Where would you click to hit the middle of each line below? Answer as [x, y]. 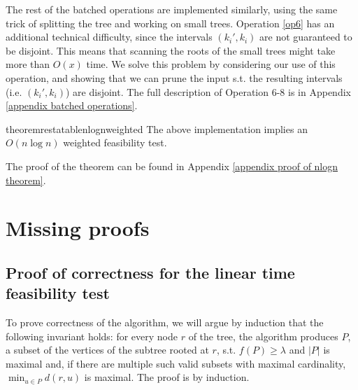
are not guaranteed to [306, 37]
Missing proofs [78, 228]
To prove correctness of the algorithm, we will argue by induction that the [165, 322]
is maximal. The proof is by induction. [167, 377]
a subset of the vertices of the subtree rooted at [107, 350]
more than [28, 64]
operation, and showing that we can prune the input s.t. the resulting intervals [174, 77]
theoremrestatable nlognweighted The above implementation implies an [157, 128]
